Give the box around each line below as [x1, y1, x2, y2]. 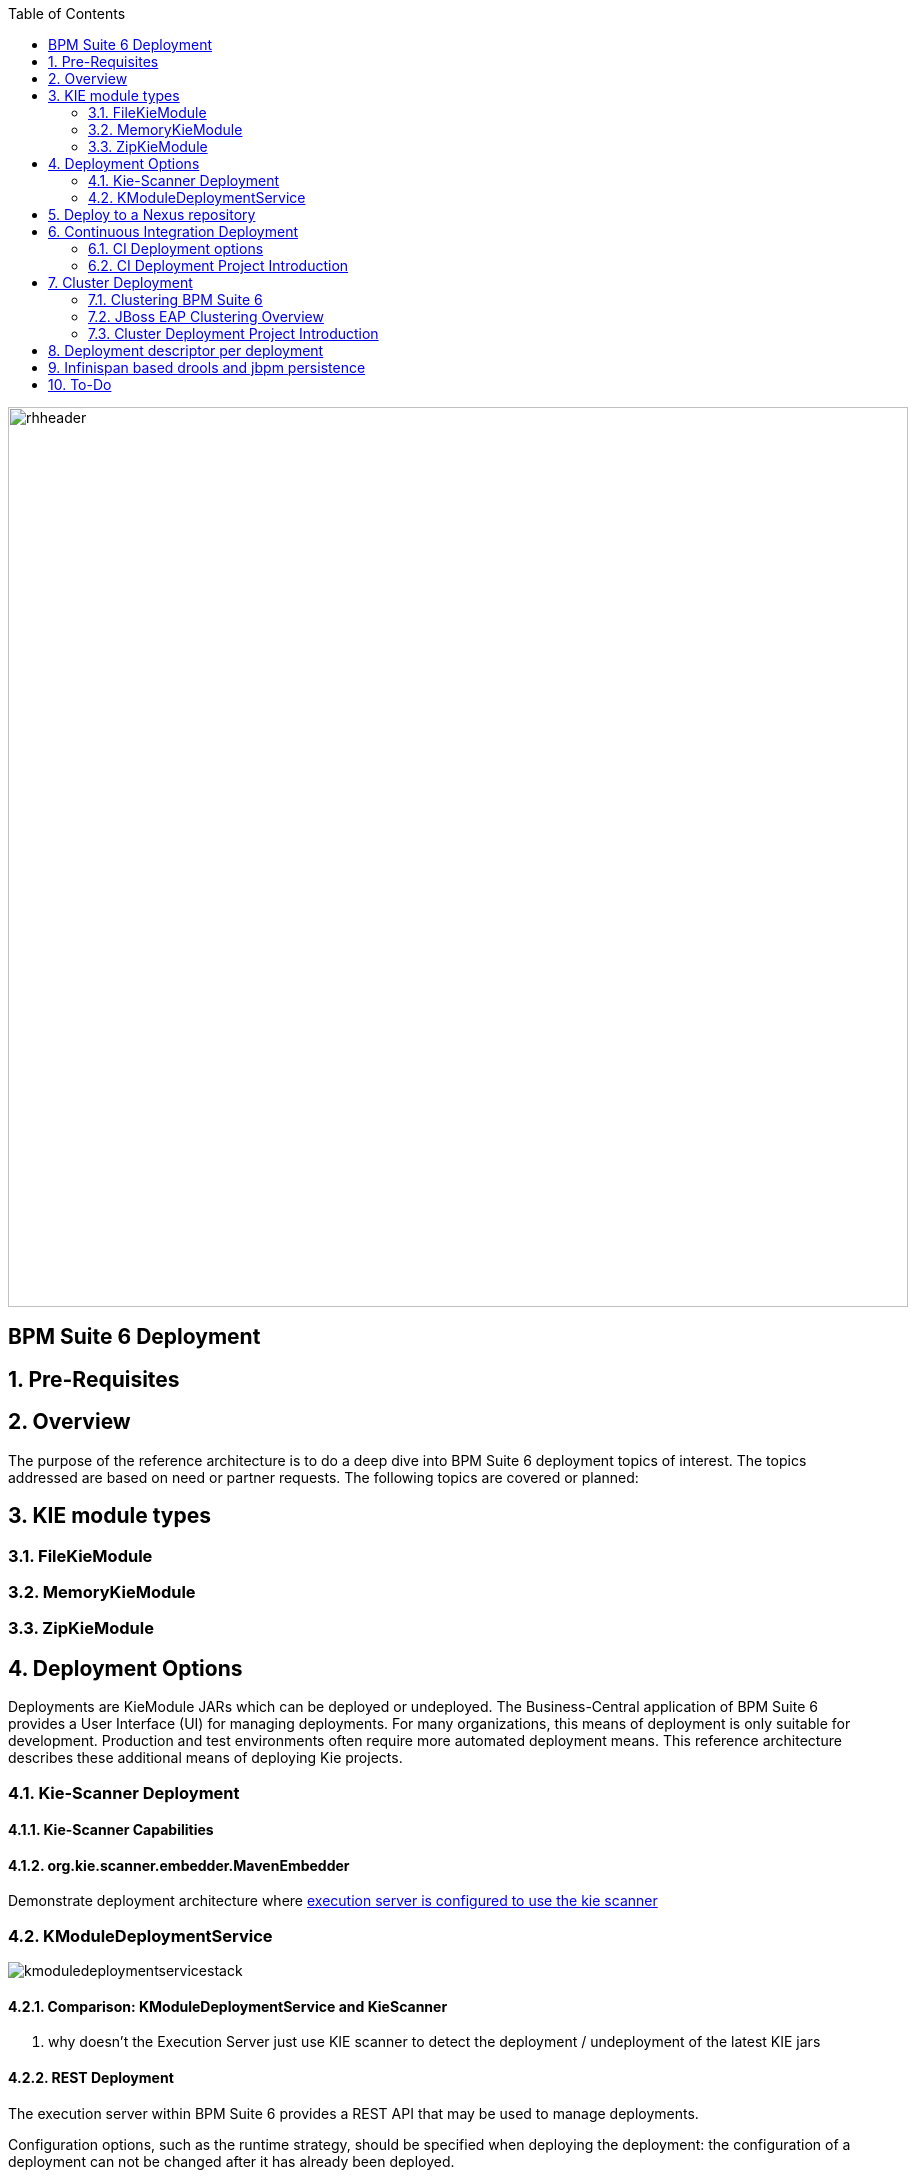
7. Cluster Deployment [48, 274, 193, 291]
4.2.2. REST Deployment [8, 2068, 174, 2086]
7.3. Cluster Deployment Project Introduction [88, 325, 379, 342]
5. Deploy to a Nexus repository [48, 206, 256, 223]
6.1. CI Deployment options [88, 240, 264, 257]
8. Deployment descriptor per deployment [48, 342, 324, 359]
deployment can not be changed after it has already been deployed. [8, 2152, 455, 2170]
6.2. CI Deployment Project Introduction [88, 257, 349, 274]
